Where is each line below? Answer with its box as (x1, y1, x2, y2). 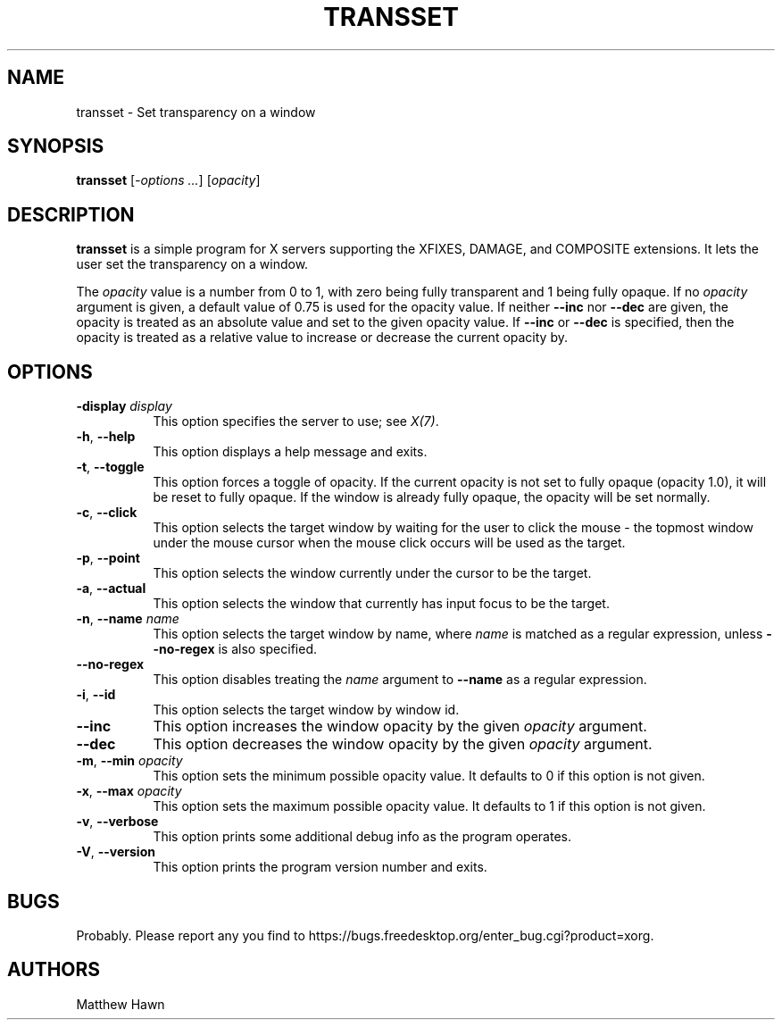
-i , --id (76, 687, 116, 703)
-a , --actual (76, 580, 146, 597)
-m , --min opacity (76, 753, 183, 769)
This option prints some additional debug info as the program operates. (153, 829, 571, 845)
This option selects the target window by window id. (153, 702, 460, 718)
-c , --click (76, 505, 137, 521)
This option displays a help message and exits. (153, 444, 428, 460)
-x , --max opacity (76, 783, 182, 799)
